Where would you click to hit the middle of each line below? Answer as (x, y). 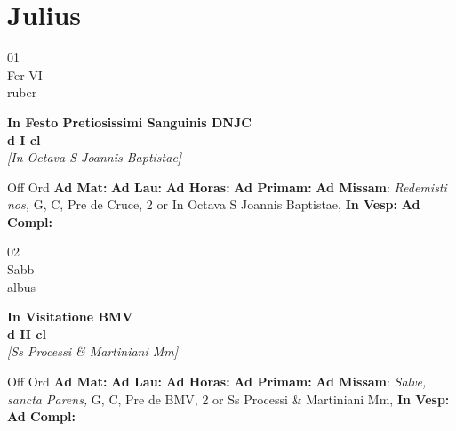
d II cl (27, 333)
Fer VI (25, 74)
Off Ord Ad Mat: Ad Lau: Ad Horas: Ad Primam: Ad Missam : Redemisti (227, 187)
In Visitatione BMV (70, 317)
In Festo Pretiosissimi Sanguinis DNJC (129, 122)
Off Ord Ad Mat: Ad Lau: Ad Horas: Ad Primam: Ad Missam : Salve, (217, 382)
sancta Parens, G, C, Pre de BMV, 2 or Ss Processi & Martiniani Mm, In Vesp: (228, 398)
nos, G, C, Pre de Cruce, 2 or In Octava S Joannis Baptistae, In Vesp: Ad (214, 204)
